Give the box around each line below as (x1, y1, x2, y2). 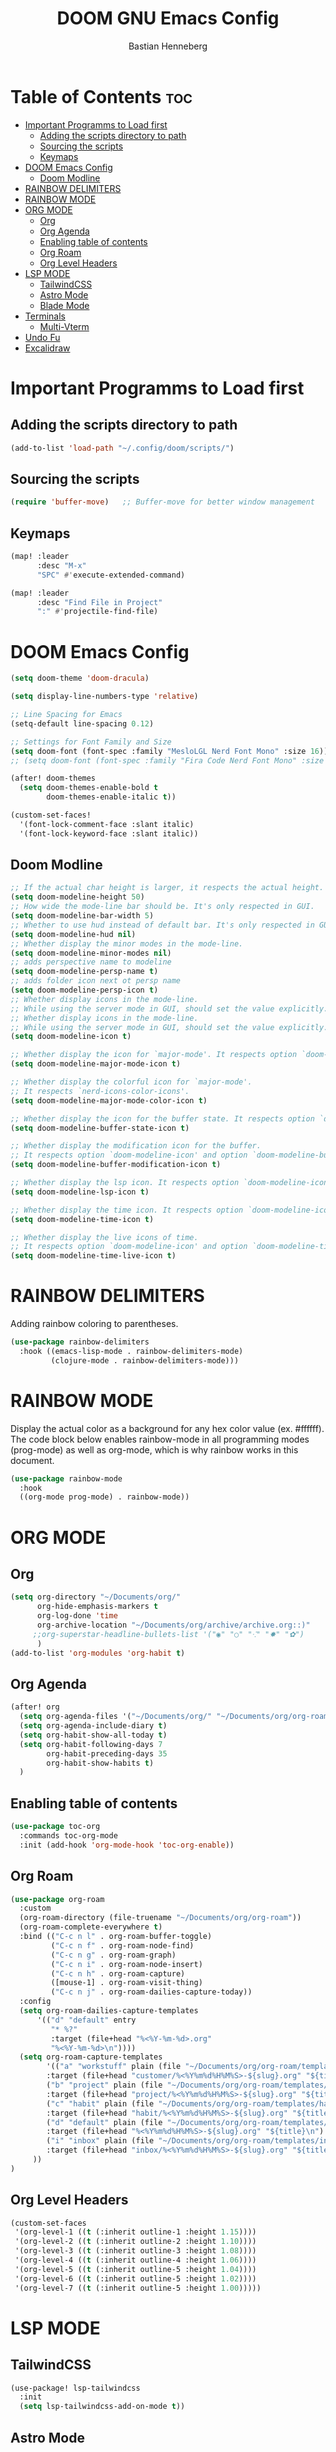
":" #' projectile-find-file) (36, 607, 159, 617)
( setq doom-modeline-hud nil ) (10, 929, 137, 939)
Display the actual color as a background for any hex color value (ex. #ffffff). (10, 1422, 325, 1434)
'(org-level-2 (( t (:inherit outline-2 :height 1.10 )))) (14, 2237, 257, 2247)
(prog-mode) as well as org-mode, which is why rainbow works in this (10, 1443, 299, 1456)
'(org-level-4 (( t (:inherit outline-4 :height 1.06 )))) (14, 2255, 257, 2266)
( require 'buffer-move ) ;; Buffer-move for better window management (10, 497, 315, 507)
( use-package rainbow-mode (10, 1473, 123, 1484)
